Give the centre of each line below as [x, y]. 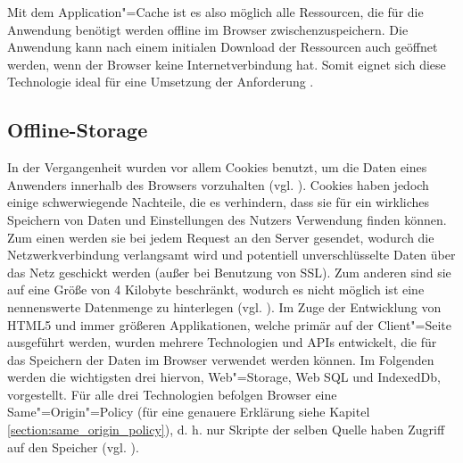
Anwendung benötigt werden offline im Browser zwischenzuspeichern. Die [208, 29]
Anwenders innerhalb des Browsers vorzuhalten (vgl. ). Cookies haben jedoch [218, 184]
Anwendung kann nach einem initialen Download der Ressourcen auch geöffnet [223, 47]
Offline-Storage [78, 130]
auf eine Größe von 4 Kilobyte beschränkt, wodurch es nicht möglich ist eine [216, 289]
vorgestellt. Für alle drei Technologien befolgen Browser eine [172, 394]
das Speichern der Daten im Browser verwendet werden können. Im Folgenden [221, 359]
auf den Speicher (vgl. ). [73, 446]
